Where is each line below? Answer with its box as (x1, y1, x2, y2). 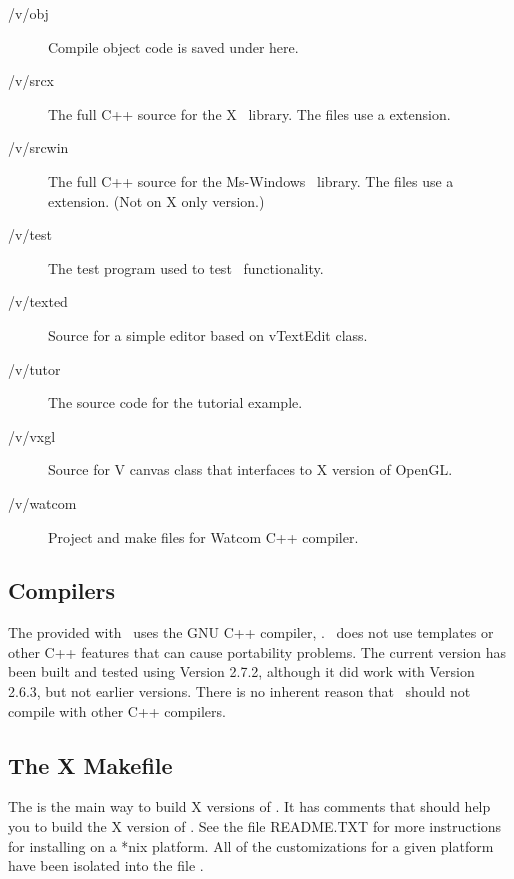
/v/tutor (8, 358, 61, 379)
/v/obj (8, 3, 49, 23)
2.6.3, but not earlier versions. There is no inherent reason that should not (8, 681, 471, 702)
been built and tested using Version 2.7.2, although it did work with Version (8, 661, 475, 682)
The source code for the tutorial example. (48, 392, 303, 413)
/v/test (8, 224, 53, 245)
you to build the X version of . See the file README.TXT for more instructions (8, 816, 502, 837)
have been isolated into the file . (8, 855, 204, 876)
